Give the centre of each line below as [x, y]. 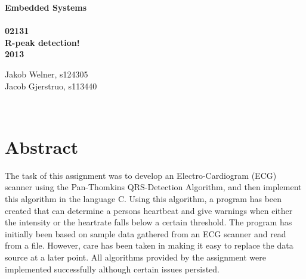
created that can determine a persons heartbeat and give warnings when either [149, 210]
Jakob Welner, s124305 [47, 74]
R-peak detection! [42, 42]
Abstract [42, 146]
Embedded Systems [46, 7]
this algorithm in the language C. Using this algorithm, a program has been [143, 199]
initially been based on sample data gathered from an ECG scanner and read [146, 233]
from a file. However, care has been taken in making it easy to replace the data [149, 245]
